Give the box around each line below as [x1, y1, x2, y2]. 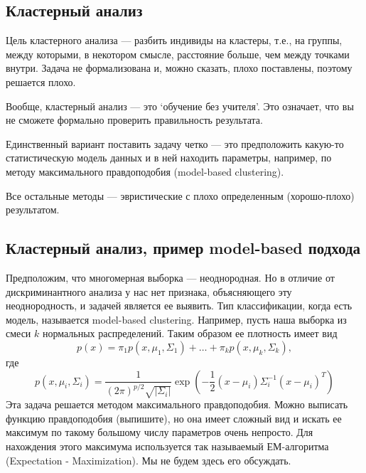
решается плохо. [6, 74, 76, 89]
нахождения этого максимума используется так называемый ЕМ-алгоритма [6, 438, 329, 453]
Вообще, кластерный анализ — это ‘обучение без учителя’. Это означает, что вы [6, 98, 354, 113]
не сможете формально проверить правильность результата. [6, 112, 263, 127]
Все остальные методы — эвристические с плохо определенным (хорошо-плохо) [6, 188, 355, 203]
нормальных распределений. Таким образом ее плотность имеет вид [42, 326, 338, 341]
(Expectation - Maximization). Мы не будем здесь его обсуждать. [6, 452, 291, 467]
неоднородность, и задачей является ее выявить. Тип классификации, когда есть [6, 298, 352, 313]
